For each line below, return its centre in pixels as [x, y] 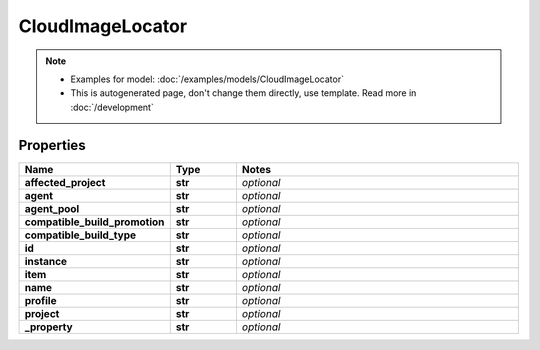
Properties [52, 145]
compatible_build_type [80, 235]
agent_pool [52, 208]
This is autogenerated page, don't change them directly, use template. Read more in [243, 93]
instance [46, 261]
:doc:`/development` [112, 107]
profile [40, 300]
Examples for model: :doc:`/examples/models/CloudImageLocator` [207, 79]
